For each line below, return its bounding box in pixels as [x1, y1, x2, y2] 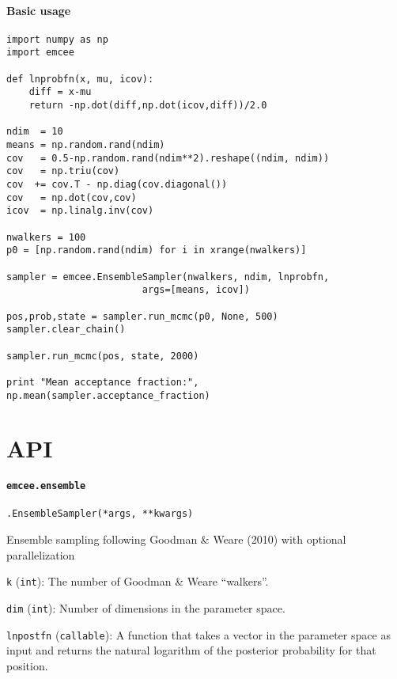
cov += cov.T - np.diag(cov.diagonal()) [6, 179, 228, 191]
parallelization [6, 546, 75, 563]
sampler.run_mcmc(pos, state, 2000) [6, 350, 199, 362]
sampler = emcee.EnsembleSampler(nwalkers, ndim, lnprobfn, [6, 271, 330, 283]
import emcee [6, 47, 74, 59]
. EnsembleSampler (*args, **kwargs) [6, 508, 194, 520]
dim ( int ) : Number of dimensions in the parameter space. [6, 599, 285, 616]
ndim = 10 [6, 126, 63, 138]
